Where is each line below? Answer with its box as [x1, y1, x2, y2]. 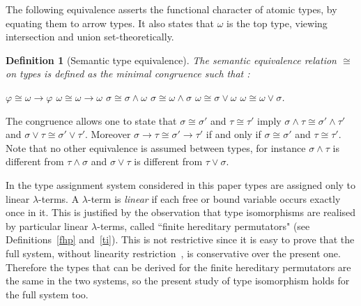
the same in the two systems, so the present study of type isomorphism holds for [6, 273, 350, 288]
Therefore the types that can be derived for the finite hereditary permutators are [6, 259, 351, 274]
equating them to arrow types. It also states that [6, 15, 215, 30]
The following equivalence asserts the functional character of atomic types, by [6, 2, 337, 16]
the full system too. [6, 286, 89, 301]
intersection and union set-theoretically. [6, 29, 174, 44]
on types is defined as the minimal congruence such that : [6, 66, 250, 81]
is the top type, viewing [226, 15, 328, 30]
